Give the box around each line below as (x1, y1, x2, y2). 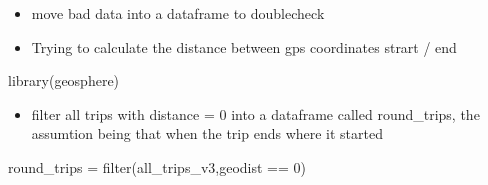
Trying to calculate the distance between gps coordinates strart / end (31, 36, 457, 57)
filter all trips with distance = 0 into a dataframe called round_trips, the (31, 103, 480, 124)
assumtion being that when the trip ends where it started (31, 123, 383, 144)
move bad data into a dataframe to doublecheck (31, 3, 325, 23)
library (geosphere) (8, 70, 120, 91)
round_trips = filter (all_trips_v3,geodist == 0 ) (8, 156, 307, 177)
